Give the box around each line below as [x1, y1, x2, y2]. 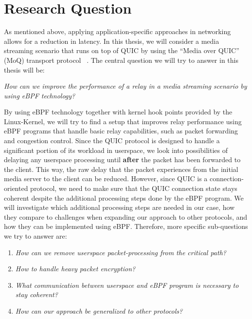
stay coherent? [15, 289, 58, 300]
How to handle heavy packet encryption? [15, 263, 136, 274]
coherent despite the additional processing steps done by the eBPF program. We [4, 192, 244, 203]
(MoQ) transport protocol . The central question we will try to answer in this [4, 55, 238, 65]
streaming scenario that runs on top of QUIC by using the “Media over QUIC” [4, 45, 239, 56]
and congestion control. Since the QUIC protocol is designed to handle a [4, 135, 220, 146]
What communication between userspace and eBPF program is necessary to [15, 280, 239, 290]
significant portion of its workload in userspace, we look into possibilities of [4, 145, 228, 155]
